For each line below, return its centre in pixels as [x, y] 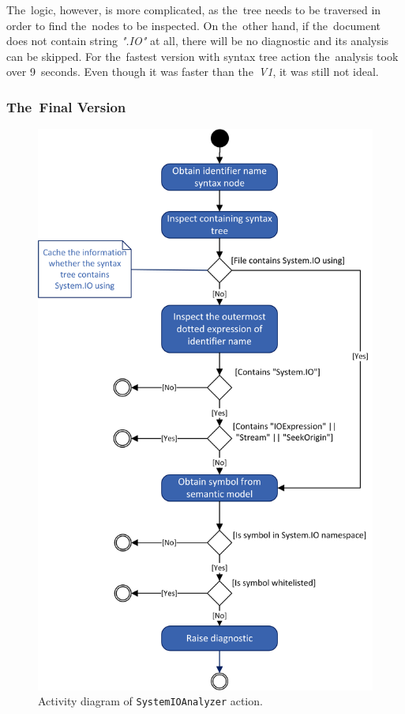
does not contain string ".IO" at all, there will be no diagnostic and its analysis [198, 41]
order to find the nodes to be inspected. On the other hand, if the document [193, 25]
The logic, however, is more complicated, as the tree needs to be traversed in [194, 9]
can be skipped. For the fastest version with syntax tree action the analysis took [202, 56]
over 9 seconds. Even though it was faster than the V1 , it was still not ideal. [193, 72]
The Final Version [66, 106]
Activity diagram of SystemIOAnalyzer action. [150, 701]
